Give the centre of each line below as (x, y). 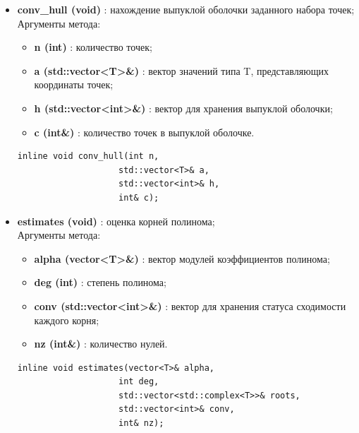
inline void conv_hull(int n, (88, 156)
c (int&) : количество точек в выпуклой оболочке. (144, 132)
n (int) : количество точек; (93, 47)
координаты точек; (74, 84)
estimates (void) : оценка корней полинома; (116, 221)
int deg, (139, 382)
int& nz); (141, 423)
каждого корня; (67, 320)
